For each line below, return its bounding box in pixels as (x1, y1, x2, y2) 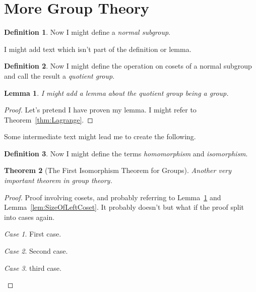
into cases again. (4, 211, 55, 222)
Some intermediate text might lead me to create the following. (4, 131, 196, 142)
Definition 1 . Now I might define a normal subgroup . (4, 27, 170, 37)
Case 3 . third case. (4, 262, 61, 273)
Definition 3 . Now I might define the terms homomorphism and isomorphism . (4, 148, 248, 158)
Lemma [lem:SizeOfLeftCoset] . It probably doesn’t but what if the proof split (4, 202, 244, 212)
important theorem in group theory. (4, 175, 112, 186)
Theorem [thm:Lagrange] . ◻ (4, 114, 93, 125)
